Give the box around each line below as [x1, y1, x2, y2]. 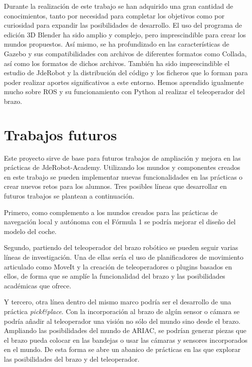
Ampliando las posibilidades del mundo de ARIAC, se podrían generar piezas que [4, 325, 247, 335]
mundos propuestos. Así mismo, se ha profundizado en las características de [4, 39, 229, 49]
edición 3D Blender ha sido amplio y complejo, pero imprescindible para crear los [4, 29, 246, 39]
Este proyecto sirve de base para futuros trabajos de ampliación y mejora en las [4, 152, 241, 163]
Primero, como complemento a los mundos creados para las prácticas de [4, 207, 218, 217]
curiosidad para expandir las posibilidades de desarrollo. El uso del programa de [4, 20, 242, 30]
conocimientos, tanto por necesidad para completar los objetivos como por [4, 10, 225, 20]
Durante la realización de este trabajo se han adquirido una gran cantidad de [4, 1, 233, 11]
